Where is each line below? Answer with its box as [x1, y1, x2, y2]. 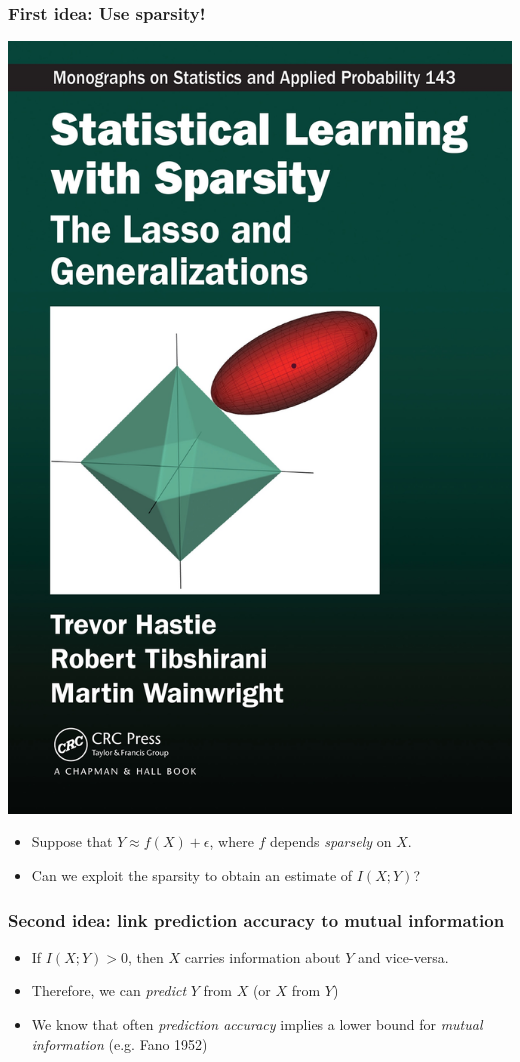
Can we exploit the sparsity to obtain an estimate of [31, 865, 353, 885]
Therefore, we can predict [31, 980, 187, 1001]
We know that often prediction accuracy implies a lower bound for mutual [31, 1014, 483, 1034]
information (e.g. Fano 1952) [31, 1033, 208, 1054]
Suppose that [31, 831, 113, 852]
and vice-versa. [358, 946, 449, 967]
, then [128, 946, 164, 967]
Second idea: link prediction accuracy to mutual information [8, 907, 505, 932]
